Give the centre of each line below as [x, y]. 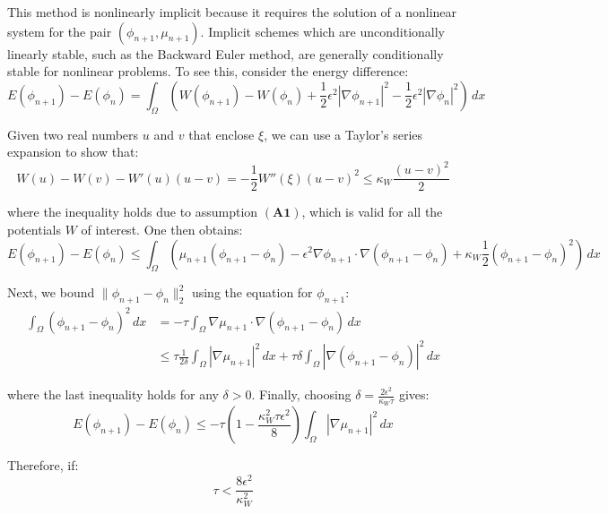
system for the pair [60, 31]
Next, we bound [51, 292]
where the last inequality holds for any [113, 394]
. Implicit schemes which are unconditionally [322, 31]
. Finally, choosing [301, 394]
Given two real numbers [73, 134]
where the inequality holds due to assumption [133, 212]
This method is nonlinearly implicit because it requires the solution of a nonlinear [232, 12]
